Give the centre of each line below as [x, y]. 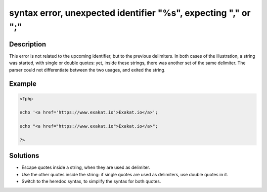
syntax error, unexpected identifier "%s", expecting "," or [130, 13]
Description [28, 44]
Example [23, 84]
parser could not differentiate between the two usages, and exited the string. [87, 70]
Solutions [24, 156]
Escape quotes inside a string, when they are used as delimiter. [86, 167]
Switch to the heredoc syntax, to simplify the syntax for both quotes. [91, 181]
